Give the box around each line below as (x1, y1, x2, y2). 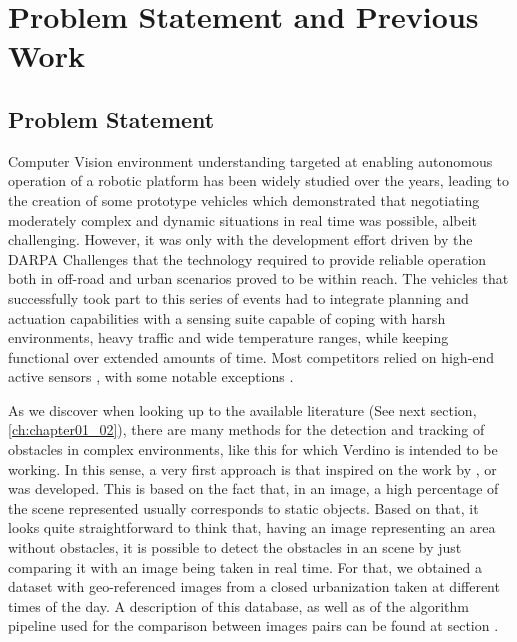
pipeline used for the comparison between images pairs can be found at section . (8, 615, 499, 636)
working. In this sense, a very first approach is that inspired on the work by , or (8, 458, 497, 479)
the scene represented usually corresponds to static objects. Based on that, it (8, 497, 479, 518)
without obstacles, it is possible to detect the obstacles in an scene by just (8, 537, 462, 558)
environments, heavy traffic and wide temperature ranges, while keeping (8, 327, 449, 348)
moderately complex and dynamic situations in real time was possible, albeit (8, 209, 478, 230)
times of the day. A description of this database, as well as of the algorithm (8, 595, 469, 616)
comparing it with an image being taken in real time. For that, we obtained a (8, 556, 482, 577)
